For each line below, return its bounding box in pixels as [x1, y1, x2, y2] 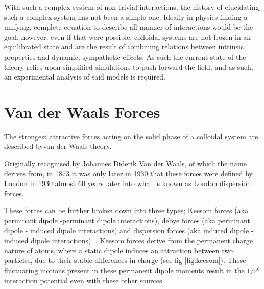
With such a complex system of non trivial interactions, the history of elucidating [4, 2, 259, 12]
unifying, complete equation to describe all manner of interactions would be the [4, 21, 253, 32]
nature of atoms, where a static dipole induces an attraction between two [4, 245, 233, 255]
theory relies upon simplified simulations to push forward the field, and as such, [4, 61, 253, 72]
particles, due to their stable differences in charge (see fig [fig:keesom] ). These [4, 255, 246, 266]
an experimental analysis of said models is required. [4, 71, 165, 82]
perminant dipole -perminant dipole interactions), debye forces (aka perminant [4, 215, 250, 226]
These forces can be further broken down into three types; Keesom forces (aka [4, 205, 249, 216]
